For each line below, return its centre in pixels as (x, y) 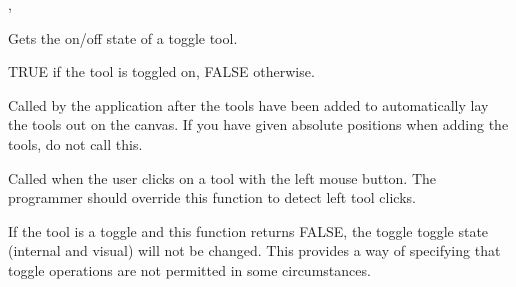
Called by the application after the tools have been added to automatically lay (248, 104)
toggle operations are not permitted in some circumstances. (189, 269)
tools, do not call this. (75, 143)
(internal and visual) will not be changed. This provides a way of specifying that (254, 250)
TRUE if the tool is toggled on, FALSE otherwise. (161, 71)
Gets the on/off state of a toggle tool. (123, 37)
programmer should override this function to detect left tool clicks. (212, 197)
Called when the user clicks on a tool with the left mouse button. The (222, 177)
